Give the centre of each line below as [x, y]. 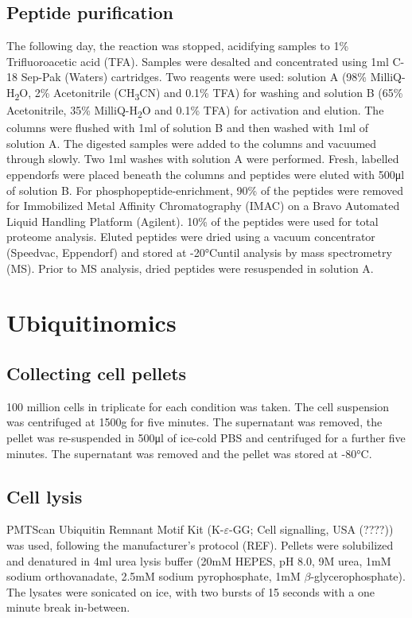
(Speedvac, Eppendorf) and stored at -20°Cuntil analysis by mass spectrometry [199, 252]
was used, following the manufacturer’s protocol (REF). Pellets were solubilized [200, 544]
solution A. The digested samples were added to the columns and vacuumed [192, 143]
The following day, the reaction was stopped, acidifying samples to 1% [178, 46]
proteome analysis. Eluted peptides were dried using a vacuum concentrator [191, 237]
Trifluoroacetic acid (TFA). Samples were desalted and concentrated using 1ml [198, 61]
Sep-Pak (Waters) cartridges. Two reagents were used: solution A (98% [194, 77]
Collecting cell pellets [97, 373]
